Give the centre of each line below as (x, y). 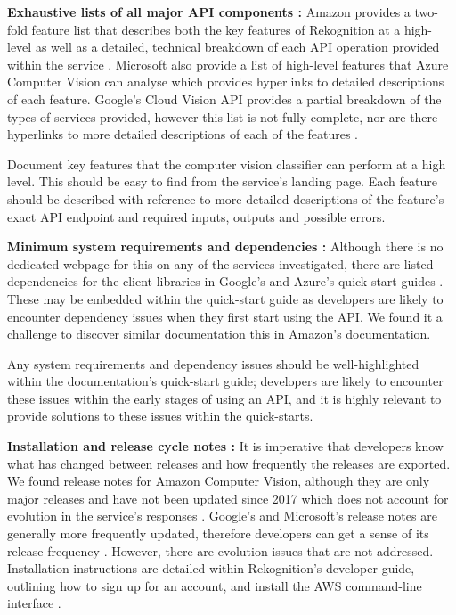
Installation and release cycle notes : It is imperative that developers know (225, 446)
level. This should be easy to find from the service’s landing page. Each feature (222, 181)
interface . (34, 603)
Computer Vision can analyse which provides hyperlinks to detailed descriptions (226, 82)
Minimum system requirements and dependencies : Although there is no (225, 246)
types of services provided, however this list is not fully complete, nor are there (223, 116)
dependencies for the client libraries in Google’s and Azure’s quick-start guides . (225, 281)
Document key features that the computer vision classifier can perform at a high (227, 164)
